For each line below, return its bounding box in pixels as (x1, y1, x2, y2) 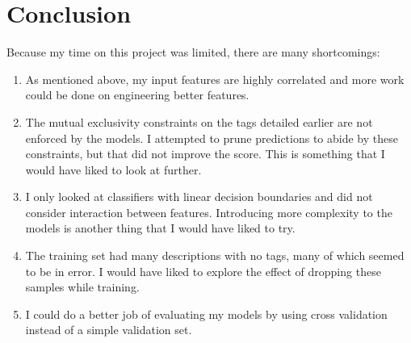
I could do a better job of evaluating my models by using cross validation (25, 305, 388, 322)
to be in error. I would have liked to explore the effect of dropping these (25, 262, 381, 279)
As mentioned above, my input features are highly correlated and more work (25, 70, 405, 87)
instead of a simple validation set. (25, 321, 192, 338)
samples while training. (25, 278, 140, 295)
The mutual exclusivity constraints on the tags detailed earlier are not (25, 113, 373, 130)
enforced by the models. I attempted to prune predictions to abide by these (25, 129, 398, 146)
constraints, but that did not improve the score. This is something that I (25, 145, 385, 162)
